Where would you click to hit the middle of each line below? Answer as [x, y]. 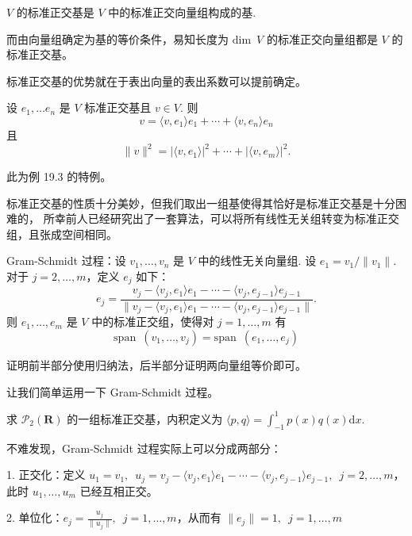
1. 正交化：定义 [46, 475]
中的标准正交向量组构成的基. [182, 12]
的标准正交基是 [55, 12]
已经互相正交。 [119, 490]
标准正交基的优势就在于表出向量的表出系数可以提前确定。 [156, 80]
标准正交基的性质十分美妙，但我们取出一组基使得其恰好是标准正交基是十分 [201, 203]
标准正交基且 [118, 107]
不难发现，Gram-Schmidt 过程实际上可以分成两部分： [144, 448]
